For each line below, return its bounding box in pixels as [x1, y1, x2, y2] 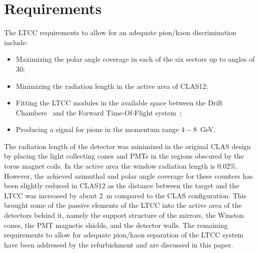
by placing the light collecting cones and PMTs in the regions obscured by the [4, 151, 244, 161]
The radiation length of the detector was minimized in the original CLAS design [4, 141, 251, 151]
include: [4, 37, 28, 47]
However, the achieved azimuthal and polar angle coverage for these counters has [4, 170, 253, 181]
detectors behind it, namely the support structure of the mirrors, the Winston [4, 210, 244, 220]
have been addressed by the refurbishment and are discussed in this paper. [4, 239, 233, 249]
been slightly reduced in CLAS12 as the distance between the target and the [4, 180, 239, 191]
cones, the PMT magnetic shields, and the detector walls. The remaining [4, 219, 228, 230]
